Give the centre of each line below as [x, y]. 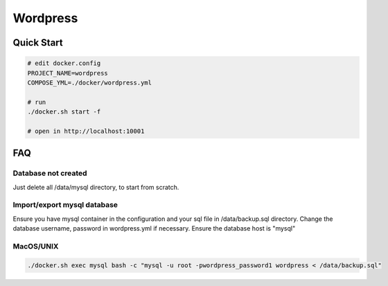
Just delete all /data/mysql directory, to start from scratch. [96, 187]
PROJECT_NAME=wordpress [68, 73]
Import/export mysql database [65, 205]
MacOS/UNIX [36, 246]
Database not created [50, 173]
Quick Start [38, 43]
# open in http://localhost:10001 [86, 131]
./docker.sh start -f [64, 112]
